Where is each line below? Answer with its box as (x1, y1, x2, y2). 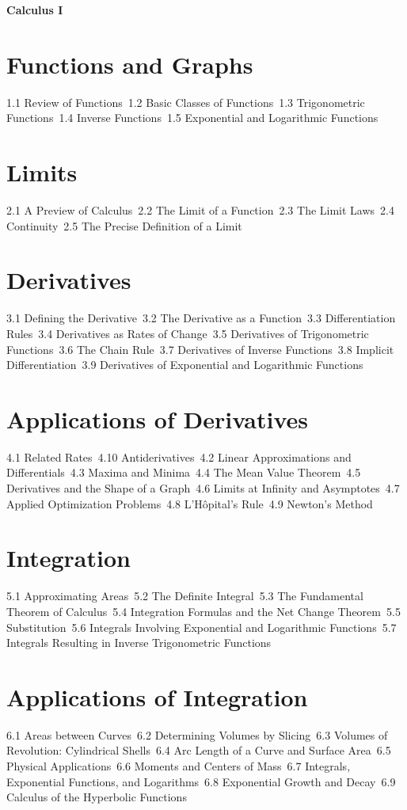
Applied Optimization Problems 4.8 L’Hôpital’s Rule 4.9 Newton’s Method (6, 495, 373, 511)
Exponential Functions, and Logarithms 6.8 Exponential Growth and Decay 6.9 (6, 773, 396, 789)
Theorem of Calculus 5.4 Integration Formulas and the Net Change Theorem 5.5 (6, 603, 401, 619)
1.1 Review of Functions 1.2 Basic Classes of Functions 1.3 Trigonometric (6, 93, 365, 110)
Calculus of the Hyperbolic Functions (6, 789, 187, 805)
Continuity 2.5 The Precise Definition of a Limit (6, 217, 242, 234)
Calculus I (6, 2, 63, 17)
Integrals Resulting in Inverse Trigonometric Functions (6, 634, 272, 651)
